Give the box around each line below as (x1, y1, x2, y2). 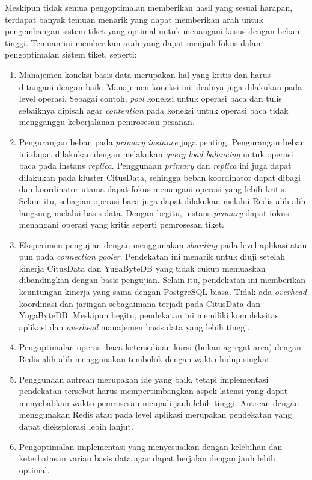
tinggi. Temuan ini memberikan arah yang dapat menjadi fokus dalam (5, 36, 263, 49)
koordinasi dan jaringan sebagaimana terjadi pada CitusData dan (19, 297, 260, 309)
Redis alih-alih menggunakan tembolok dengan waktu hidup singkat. (19, 353, 272, 365)
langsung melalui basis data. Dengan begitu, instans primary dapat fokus (19, 206, 289, 219)
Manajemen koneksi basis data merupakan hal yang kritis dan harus (19, 68, 271, 81)
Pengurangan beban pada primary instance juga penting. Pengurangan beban (19, 135, 305, 148)
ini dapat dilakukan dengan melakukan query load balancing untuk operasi (19, 147, 293, 160)
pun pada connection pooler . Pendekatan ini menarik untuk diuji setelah (19, 250, 285, 263)
